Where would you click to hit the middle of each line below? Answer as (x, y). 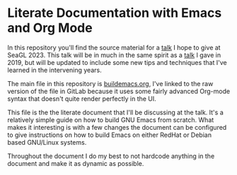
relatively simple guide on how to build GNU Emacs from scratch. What (111, 120)
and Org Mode (50, 28)
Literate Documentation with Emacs (115, 13)
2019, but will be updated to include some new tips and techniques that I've (117, 62)
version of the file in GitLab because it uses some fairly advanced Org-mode (119, 91)
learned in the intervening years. (54, 70)
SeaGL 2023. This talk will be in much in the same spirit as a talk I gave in (114, 55)
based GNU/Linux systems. (47, 142)
